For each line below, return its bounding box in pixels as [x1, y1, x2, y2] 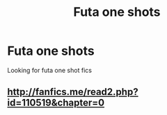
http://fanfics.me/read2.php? [7, 86, 138, 98]
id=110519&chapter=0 [7, 97, 105, 109]
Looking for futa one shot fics [7, 66, 93, 74]
